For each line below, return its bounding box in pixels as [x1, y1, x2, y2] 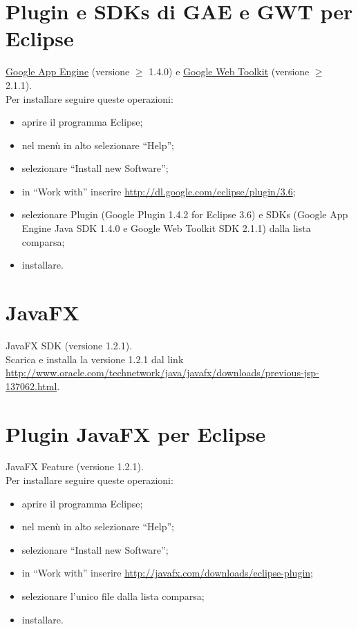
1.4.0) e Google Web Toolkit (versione [149, 64, 310, 79]
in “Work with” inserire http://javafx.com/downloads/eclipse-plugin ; [21, 565, 313, 580]
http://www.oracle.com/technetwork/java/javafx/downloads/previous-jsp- [6, 365, 319, 380]
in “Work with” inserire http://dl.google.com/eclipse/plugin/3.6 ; [21, 184, 296, 198]
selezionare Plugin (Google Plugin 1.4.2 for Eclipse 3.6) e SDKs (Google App [21, 207, 348, 222]
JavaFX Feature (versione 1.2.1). [6, 459, 144, 474]
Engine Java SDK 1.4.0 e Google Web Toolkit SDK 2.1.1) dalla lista [21, 221, 311, 235]
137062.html [6, 378, 57, 393]
